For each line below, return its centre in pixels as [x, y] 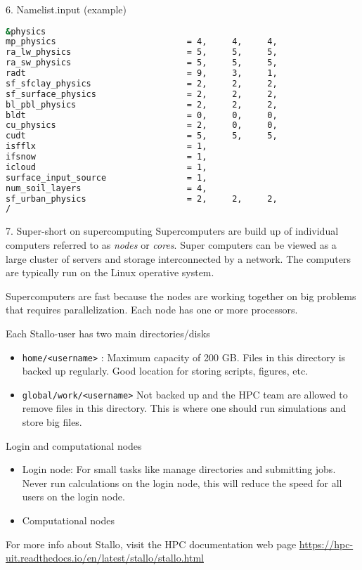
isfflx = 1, [106, 147]
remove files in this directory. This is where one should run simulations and [184, 408]
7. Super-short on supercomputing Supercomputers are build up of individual [172, 231]
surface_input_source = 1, [106, 177]
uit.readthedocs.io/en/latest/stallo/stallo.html [105, 558]
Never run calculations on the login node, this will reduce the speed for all [182, 482]
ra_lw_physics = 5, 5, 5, [142, 52]
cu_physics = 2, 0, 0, [142, 125]
